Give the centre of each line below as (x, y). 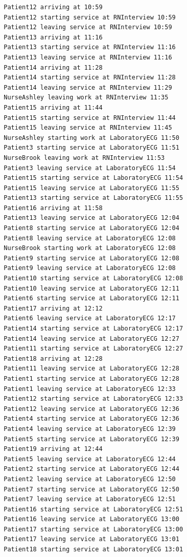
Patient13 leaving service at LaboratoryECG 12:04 (91, 218)
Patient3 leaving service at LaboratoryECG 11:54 (90, 168)
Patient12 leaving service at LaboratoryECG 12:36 (91, 409)
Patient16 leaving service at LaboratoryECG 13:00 (91, 519)
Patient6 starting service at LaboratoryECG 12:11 (91, 298)
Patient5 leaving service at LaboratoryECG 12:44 (90, 459)
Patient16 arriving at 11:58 (53, 208)
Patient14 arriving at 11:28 (53, 67)
